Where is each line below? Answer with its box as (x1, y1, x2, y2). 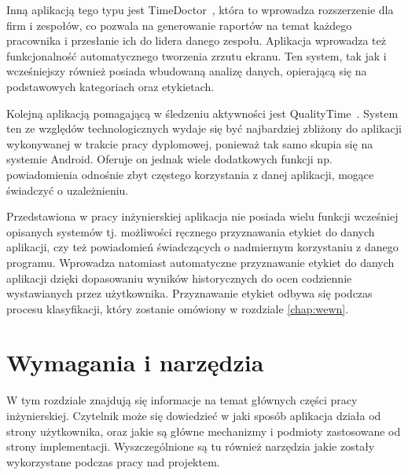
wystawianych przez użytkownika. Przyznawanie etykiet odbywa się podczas (6, 285, 373, 301)
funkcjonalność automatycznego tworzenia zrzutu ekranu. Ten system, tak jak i (6, 47, 387, 64)
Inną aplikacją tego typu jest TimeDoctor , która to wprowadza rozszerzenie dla (6, 2, 394, 17)
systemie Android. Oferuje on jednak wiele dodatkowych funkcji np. (6, 151, 333, 167)
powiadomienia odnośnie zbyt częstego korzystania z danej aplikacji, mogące (6, 166, 374, 182)
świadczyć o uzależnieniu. (6, 181, 129, 198)
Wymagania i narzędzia (6, 346, 264, 378)
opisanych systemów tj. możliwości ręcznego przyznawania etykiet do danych (6, 223, 375, 239)
